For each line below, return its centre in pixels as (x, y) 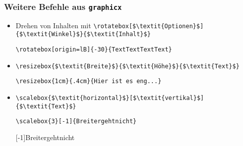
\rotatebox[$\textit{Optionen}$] (149, 26)
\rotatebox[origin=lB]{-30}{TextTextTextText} (94, 50)
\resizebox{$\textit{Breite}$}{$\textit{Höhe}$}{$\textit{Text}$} (127, 66)
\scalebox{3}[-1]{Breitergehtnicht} (76, 122)
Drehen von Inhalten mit (53, 25)
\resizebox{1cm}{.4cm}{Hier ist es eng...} (89, 81)
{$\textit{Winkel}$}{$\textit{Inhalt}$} (83, 34)
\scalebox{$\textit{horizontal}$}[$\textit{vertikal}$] (110, 98)
